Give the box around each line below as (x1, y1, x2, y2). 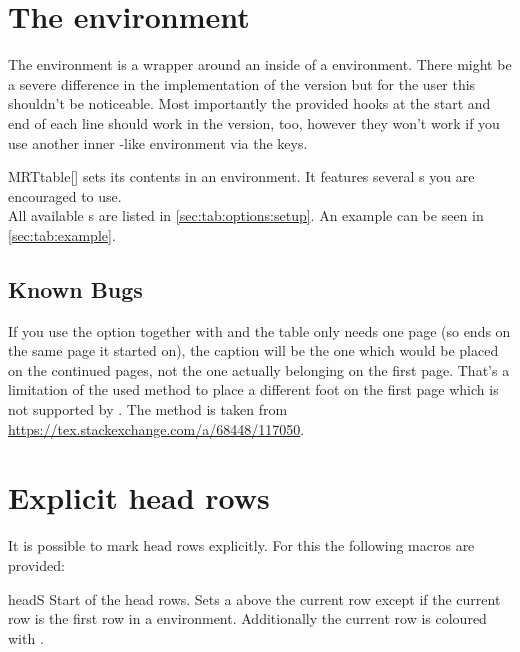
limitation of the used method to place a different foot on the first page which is (8, 379, 499, 400)
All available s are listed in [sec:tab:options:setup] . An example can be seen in (8, 205, 484, 226)
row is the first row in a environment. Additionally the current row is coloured (8, 608, 487, 629)
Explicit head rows (8, 477, 270, 518)
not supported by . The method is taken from (8, 399, 288, 420)
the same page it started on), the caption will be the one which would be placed (8, 340, 499, 361)
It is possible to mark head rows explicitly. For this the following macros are (8, 535, 475, 556)
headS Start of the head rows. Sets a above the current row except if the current (8, 588, 501, 609)
